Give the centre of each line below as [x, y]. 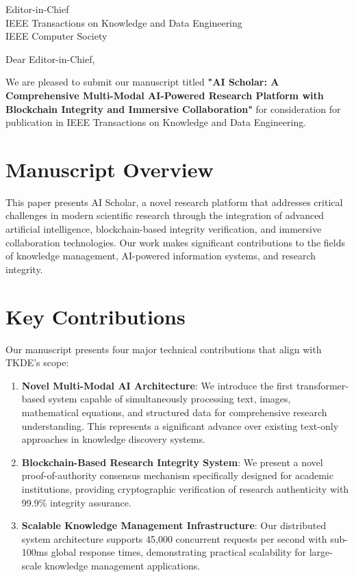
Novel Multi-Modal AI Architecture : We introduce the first [157, 385]
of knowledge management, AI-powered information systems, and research [161, 256]
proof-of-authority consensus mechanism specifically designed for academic [177, 475]
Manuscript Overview [110, 169]
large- [321, 552]
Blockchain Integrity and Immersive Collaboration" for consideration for [173, 108]
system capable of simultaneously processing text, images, [169, 399]
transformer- [322, 385]
